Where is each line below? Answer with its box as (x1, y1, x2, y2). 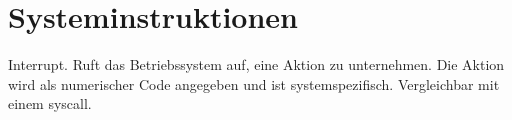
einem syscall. (8, 93, 92, 114)
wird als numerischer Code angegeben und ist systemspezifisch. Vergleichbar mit (8, 73, 500, 94)
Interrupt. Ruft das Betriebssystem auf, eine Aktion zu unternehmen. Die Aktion (8, 54, 505, 75)
